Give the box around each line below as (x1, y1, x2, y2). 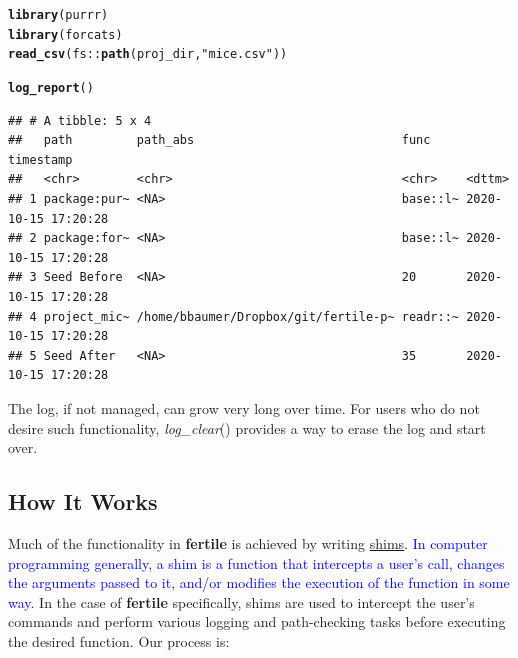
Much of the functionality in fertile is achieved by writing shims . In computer (8, 532, 488, 553)
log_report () (8, 80, 94, 95)
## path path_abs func (8, 133, 431, 148)
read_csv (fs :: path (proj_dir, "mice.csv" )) (8, 47, 288, 62)
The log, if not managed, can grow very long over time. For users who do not (8, 397, 480, 418)
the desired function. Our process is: (8, 630, 230, 651)
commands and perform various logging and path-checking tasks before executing (8, 611, 506, 632)
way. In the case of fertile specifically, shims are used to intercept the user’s (8, 591, 475, 612)
